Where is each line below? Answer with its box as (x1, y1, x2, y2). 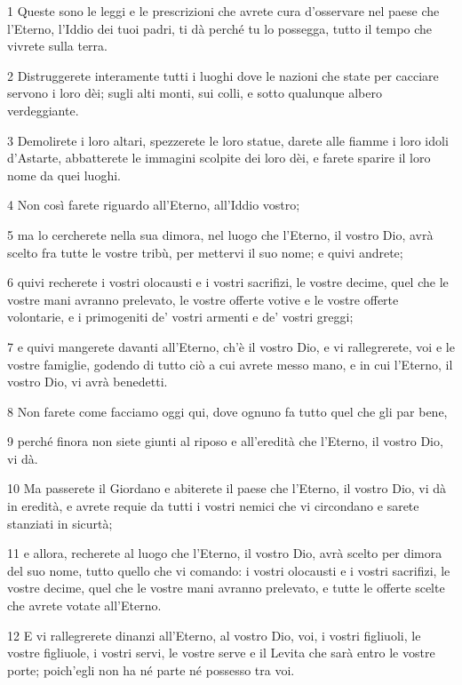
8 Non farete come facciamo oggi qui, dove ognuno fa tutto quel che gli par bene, (7, 402, 448, 420)
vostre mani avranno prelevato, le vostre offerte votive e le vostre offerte (7, 290, 399, 308)
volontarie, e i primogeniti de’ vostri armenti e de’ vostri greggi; (7, 307, 354, 326)
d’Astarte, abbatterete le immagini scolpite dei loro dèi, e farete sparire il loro (7, 148, 431, 167)
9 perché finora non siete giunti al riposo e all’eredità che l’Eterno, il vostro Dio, (7, 432, 443, 450)
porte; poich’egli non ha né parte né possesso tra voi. (7, 660, 295, 679)
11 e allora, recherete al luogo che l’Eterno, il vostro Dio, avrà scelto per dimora (7, 544, 442, 562)
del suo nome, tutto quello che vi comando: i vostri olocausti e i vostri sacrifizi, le (7, 561, 450, 579)
